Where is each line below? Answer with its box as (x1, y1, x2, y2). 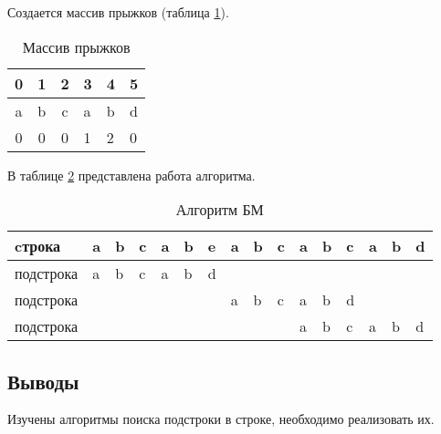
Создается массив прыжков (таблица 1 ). (7, 3, 229, 21)
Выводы (7, 367, 79, 395)
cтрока (15, 235, 61, 257)
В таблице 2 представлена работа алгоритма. (7, 165, 256, 184)
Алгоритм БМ (175, 199, 264, 221)
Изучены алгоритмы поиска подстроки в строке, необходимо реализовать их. (7, 409, 435, 429)
